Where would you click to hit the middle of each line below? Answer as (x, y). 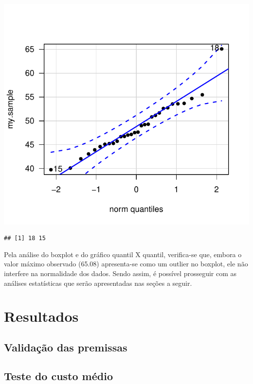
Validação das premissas (66, 347)
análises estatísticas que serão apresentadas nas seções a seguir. (98, 283)
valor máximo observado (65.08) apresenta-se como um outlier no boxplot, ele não (126, 264)
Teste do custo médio (58, 375)
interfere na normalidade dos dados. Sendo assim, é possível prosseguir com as (120, 273)
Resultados (41, 316)
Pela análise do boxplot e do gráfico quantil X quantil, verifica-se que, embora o (123, 254)
